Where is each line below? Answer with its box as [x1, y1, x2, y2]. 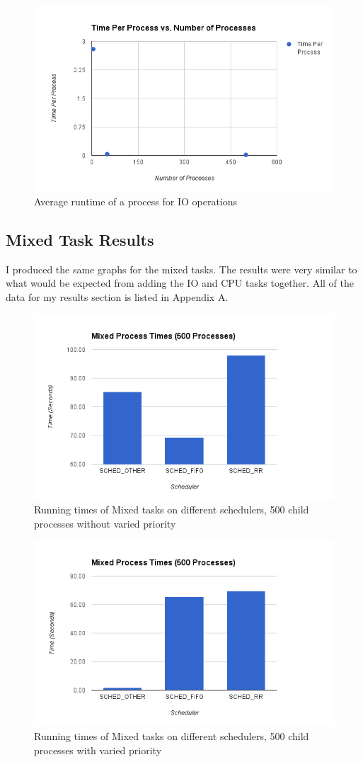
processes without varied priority [34, 516, 176, 530]
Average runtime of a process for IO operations [34, 193, 238, 208]
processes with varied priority [34, 742, 162, 757]
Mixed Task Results [6, 228, 154, 250]
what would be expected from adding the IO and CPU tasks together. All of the [6, 275, 354, 290]
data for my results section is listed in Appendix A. [6, 289, 229, 304]
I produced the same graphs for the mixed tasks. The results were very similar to [6, 261, 357, 276]
